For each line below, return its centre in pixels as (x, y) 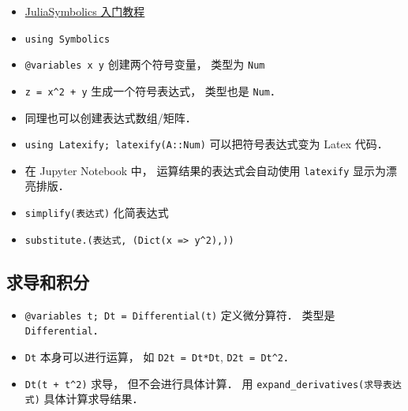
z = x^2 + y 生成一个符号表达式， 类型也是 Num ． (153, 90)
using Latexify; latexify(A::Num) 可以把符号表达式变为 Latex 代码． (206, 144)
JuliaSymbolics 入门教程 (85, 11)
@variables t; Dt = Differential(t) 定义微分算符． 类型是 (180, 314)
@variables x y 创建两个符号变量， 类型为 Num (145, 64)
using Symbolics (67, 39)
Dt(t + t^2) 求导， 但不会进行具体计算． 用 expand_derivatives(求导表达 (213, 383)
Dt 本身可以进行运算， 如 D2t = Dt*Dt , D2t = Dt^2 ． (160, 356)
